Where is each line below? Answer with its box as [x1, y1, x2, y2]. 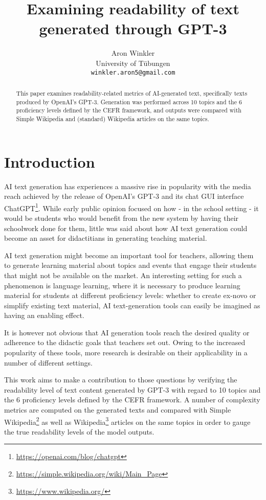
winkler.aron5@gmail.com [91, 69, 175, 76]
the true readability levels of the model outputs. [4, 426, 154, 437]
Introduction [4, 151, 95, 172]
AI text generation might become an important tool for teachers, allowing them [4, 249, 254, 260]
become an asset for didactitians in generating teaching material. [4, 233, 207, 243]
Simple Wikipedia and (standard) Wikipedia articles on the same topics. [16, 114, 209, 123]
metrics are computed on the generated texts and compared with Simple [4, 404, 231, 415]
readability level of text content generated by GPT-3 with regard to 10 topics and [4, 384, 261, 395]
